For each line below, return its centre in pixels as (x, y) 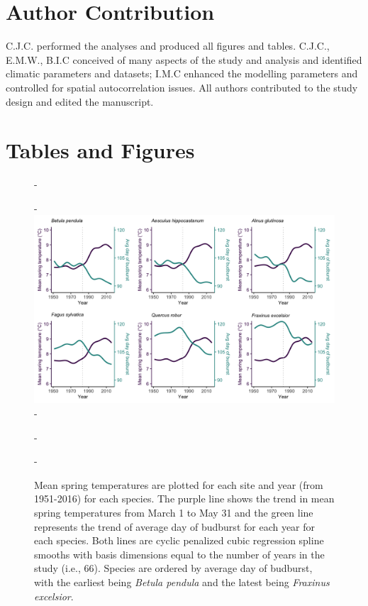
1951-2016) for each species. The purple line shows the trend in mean (184, 498)
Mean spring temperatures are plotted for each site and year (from (179, 484)
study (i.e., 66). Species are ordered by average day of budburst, (173, 568)
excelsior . (54, 596)
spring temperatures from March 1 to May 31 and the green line (174, 512)
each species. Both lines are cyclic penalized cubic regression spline (179, 540)
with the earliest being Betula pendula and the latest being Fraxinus (182, 582)
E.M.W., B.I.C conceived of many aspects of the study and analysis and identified (184, 59)
